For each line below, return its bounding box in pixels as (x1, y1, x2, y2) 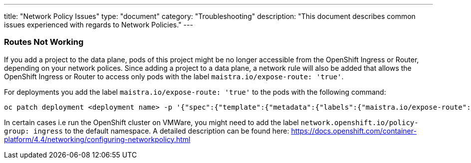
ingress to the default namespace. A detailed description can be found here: (33, 126, 289, 135)
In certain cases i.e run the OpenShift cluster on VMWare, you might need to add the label (4, 118, 299, 127)
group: (4, 127, 29, 135)
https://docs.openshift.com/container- (291, 126, 417, 135)
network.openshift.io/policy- (300, 118, 419, 127)
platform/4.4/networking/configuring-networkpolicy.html (4, 135, 191, 144)
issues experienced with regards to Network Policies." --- (4, 20, 193, 29)
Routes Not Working (4, 37, 84, 47)
